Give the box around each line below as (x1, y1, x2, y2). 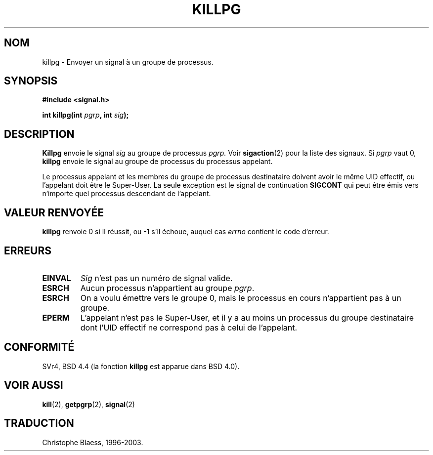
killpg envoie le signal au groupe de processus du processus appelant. (42, 157, 273, 166)
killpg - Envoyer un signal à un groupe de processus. (42, 57, 214, 66)
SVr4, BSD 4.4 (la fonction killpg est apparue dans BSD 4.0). (42, 362, 240, 371)
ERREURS (4, 244, 52, 257)
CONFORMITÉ (4, 341, 75, 354)
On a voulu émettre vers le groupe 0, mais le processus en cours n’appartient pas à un (80, 292, 401, 303)
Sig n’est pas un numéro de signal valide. (80, 273, 233, 283)
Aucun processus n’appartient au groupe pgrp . (80, 283, 255, 293)
